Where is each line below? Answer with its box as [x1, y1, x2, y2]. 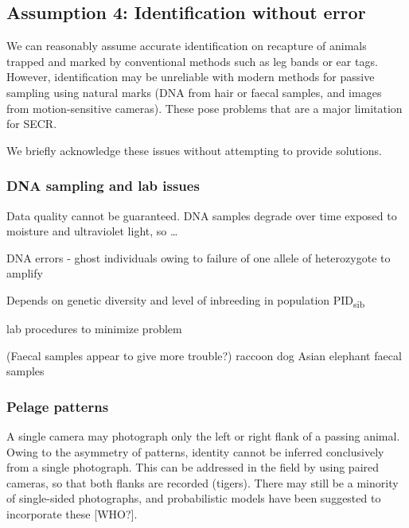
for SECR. [6, 115, 57, 132]
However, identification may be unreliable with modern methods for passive [6, 68, 375, 85]
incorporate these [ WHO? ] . [6, 506, 138, 522]
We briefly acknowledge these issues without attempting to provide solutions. [6, 142, 382, 158]
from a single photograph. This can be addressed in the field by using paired [6, 459, 380, 476]
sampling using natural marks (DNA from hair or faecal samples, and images [6, 83, 382, 100]
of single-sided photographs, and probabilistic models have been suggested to [6, 490, 381, 507]
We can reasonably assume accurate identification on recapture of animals [6, 37, 367, 54]
